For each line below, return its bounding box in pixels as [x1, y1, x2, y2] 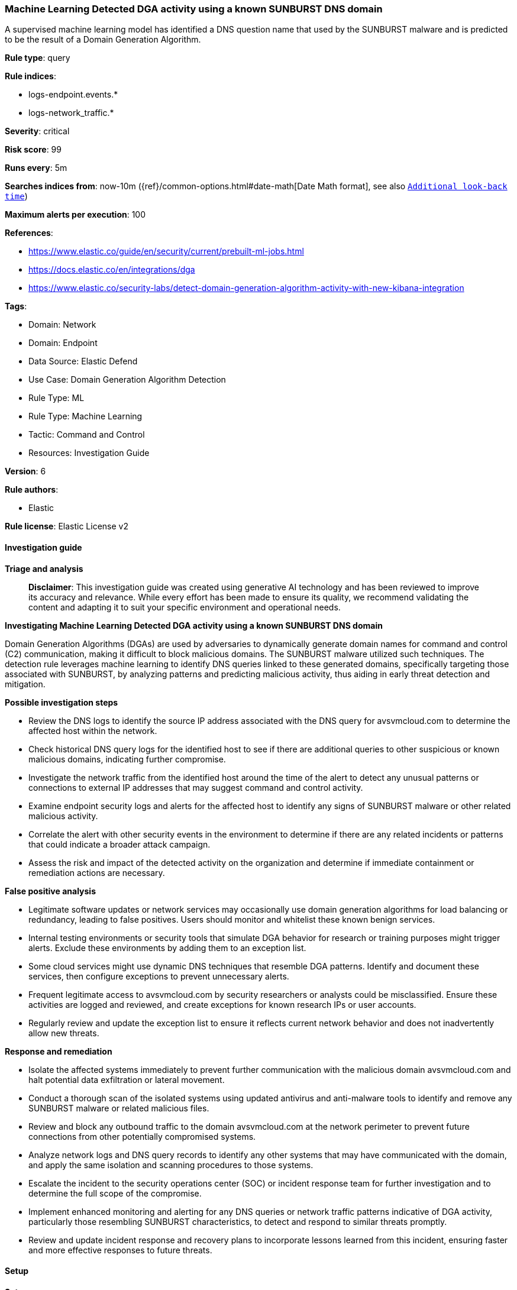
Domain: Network [28, 319, 96, 330]
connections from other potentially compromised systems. [28, 1131, 256, 1142]
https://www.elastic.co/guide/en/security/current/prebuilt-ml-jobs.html [28, 246, 304, 257]
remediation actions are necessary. [28, 867, 165, 878]
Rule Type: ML [28, 393, 85, 403]
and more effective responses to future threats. [28, 1244, 212, 1255]
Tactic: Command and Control [28, 429, 145, 440]
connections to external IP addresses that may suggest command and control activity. [28, 782, 363, 793]
